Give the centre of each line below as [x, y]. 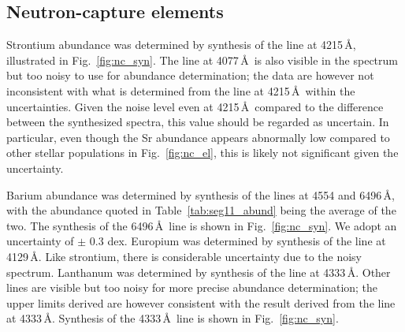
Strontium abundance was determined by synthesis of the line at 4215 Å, [181, 45]
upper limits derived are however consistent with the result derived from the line [201, 302]
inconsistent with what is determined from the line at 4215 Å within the [181, 90]
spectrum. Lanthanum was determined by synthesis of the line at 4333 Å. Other [199, 272]
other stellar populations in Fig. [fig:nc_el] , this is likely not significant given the [202, 153]
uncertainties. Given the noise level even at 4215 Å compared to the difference [195, 106]
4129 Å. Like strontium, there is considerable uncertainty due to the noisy [184, 256]
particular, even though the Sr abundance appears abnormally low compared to [198, 137]
